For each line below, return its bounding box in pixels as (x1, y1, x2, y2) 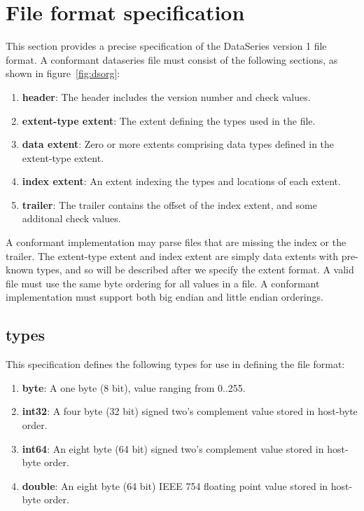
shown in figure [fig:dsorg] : (6, 66, 120, 81)
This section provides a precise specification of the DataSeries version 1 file (6, 39, 327, 53)
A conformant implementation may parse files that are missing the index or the (6, 235, 346, 250)
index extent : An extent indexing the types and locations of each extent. (22, 174, 341, 189)
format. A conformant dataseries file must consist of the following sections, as (6, 52, 338, 67)
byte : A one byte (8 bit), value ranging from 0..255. (22, 380, 246, 395)
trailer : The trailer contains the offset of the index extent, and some (22, 197, 317, 212)
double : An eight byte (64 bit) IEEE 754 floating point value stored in (22, 478, 328, 493)
